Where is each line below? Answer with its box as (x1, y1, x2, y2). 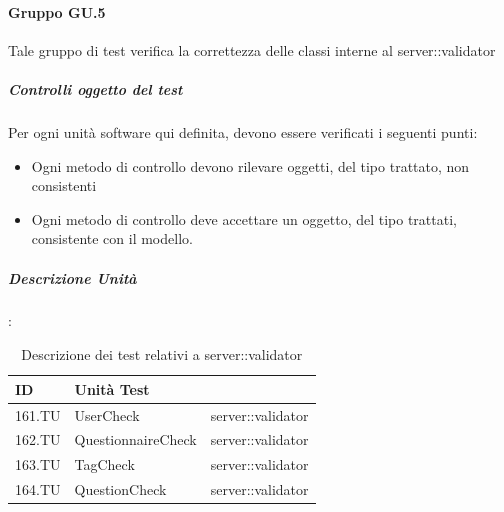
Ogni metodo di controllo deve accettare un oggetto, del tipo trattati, (31, 208, 457, 229)
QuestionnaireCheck (74, 429, 197, 450)
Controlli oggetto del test (8, 78, 183, 99)
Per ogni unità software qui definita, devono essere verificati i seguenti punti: (8, 121, 478, 142)
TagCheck (74, 454, 135, 475)
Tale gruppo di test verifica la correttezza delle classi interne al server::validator (8, 39, 496, 60)
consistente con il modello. (31, 228, 193, 249)
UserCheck (74, 404, 140, 425)
